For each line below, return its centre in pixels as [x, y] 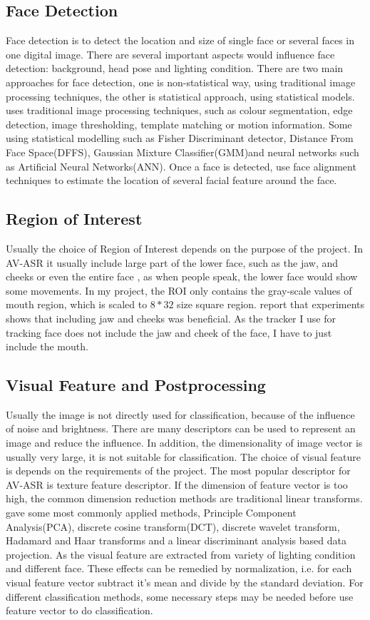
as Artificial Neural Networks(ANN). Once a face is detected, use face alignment [181, 166]
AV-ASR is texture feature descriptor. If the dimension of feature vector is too [177, 484]
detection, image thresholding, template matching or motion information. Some [179, 124]
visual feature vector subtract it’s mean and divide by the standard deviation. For [185, 583]
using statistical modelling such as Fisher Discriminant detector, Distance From [180, 138]
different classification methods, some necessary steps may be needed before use [180, 596]
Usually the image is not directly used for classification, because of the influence [180, 414]
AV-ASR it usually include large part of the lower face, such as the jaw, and [172, 262]
